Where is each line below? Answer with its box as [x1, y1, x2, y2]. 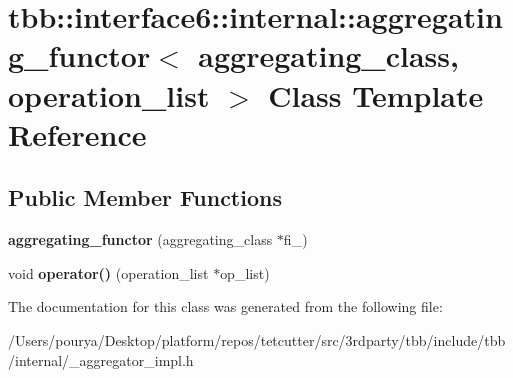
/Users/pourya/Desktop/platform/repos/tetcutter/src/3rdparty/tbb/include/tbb [8, 329, 506, 350]
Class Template [268, 74, 484, 115]
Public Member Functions [8, 182, 282, 213]
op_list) [220, 262, 270, 283]
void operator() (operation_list [8, 262, 209, 283]
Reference [8, 113, 147, 154]
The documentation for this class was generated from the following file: [8, 296, 443, 317]
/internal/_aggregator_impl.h [8, 349, 194, 370]
